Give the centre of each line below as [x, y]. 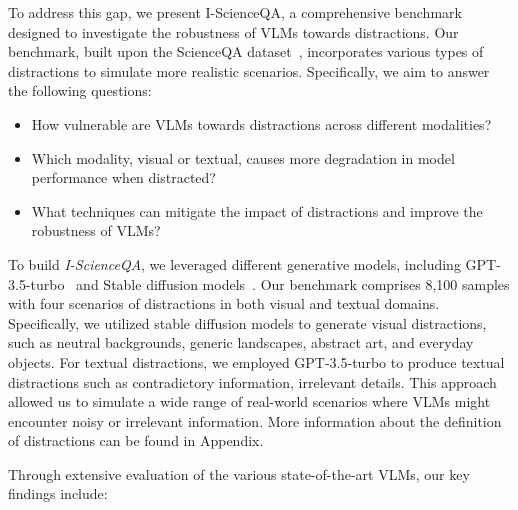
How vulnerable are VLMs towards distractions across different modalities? [261, 123]
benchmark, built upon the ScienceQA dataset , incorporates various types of [246, 51]
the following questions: [80, 90]
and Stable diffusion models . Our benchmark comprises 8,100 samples [293, 283]
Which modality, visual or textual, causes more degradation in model [243, 157]
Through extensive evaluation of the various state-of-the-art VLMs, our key [239, 473]
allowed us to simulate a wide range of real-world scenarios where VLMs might [249, 401]
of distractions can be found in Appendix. [136, 440]
